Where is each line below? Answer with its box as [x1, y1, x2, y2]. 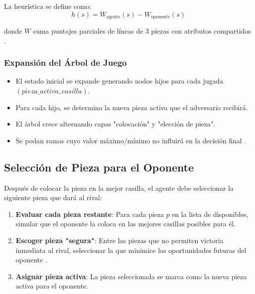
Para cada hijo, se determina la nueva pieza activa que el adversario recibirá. [15, 102, 248, 112]
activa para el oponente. [15, 281, 88, 291]
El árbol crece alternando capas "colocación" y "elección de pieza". [15, 119, 215, 129]
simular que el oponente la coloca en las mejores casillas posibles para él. [15, 218, 236, 229]
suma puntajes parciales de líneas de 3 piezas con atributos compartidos [33, 26, 251, 36]
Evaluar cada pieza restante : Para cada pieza [15, 209, 164, 219]
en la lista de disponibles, [171, 209, 249, 219]
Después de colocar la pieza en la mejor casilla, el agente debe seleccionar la [4, 182, 234, 193]
